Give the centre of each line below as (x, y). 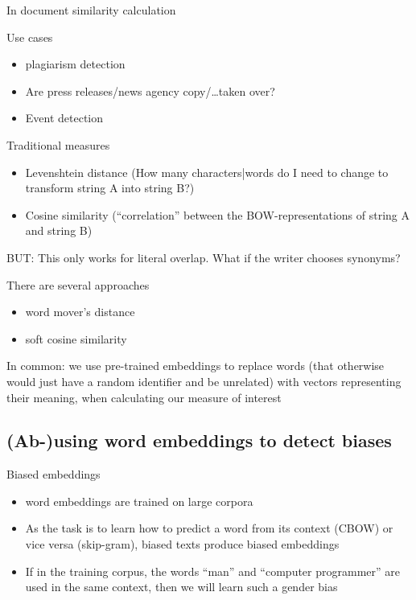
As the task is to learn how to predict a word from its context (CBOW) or (209, 528)
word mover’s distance (80, 312)
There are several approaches (78, 284)
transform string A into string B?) (110, 188)
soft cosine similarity (76, 338)
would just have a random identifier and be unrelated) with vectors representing (204, 381)
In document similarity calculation (91, 10)
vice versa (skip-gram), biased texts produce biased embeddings (182, 544)
